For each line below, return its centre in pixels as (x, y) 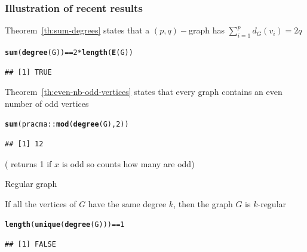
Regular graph (31, 184)
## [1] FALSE (30, 245)
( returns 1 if (28, 163)
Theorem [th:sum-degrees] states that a (77, 30)
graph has (207, 30)
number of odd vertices (47, 103)
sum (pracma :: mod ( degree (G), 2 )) (67, 125)
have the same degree (127, 203)
